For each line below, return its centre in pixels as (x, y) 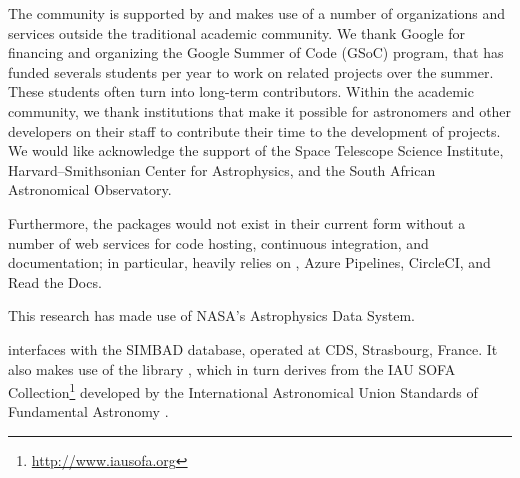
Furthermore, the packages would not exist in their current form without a (237, 222)
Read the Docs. (55, 281)
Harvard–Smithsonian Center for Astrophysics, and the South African (222, 169)
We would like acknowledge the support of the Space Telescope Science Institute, (256, 150)
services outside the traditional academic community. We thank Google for (237, 32)
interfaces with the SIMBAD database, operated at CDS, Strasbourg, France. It (253, 348)
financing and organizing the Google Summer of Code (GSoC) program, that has (256, 52)
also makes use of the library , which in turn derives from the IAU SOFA (232, 368)
